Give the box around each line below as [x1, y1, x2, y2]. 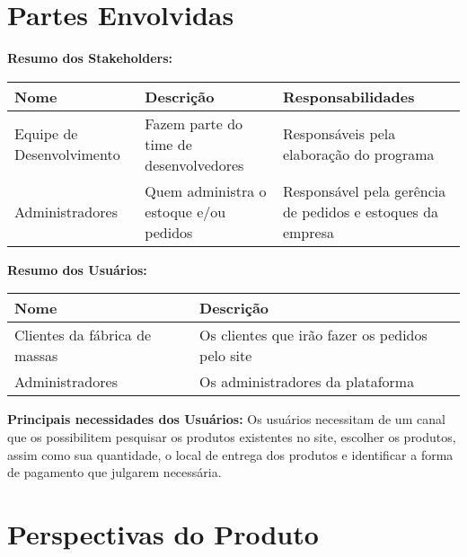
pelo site [199, 345, 252, 367]
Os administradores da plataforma [199, 371, 415, 393]
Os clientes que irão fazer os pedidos [199, 324, 427, 346]
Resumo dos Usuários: [7, 260, 147, 278]
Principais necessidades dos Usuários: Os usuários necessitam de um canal [7, 410, 445, 429]
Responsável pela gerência [282, 180, 446, 201]
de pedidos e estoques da [282, 200, 439, 222]
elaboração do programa [282, 144, 435, 165]
